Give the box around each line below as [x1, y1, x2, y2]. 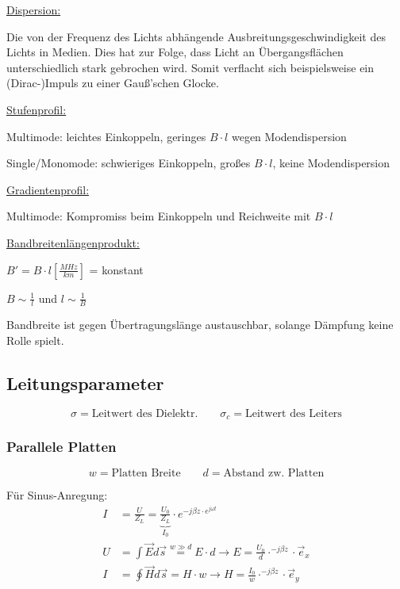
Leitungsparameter [6, 370, 164, 395]
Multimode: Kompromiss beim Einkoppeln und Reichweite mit [6, 208, 311, 224]
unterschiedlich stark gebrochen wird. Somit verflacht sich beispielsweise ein [6, 59, 375, 75]
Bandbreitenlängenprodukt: [6, 234, 140, 251]
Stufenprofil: [6, 101, 67, 117]
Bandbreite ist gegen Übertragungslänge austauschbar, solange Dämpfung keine [6, 316, 394, 333]
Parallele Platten [6, 437, 117, 457]
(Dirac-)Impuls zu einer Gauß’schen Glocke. [6, 75, 219, 91]
